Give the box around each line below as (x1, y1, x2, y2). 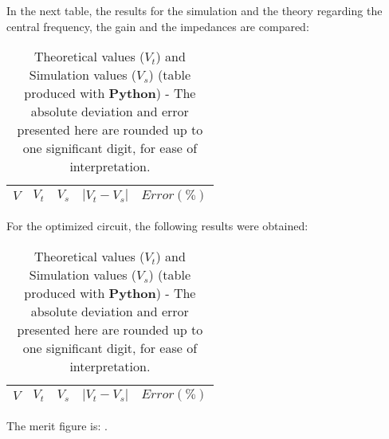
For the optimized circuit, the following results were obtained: (6, 218, 308, 234)
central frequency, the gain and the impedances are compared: (6, 18, 309, 34)
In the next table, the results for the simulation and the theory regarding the (6, 2, 383, 18)
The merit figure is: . (6, 417, 108, 433)
